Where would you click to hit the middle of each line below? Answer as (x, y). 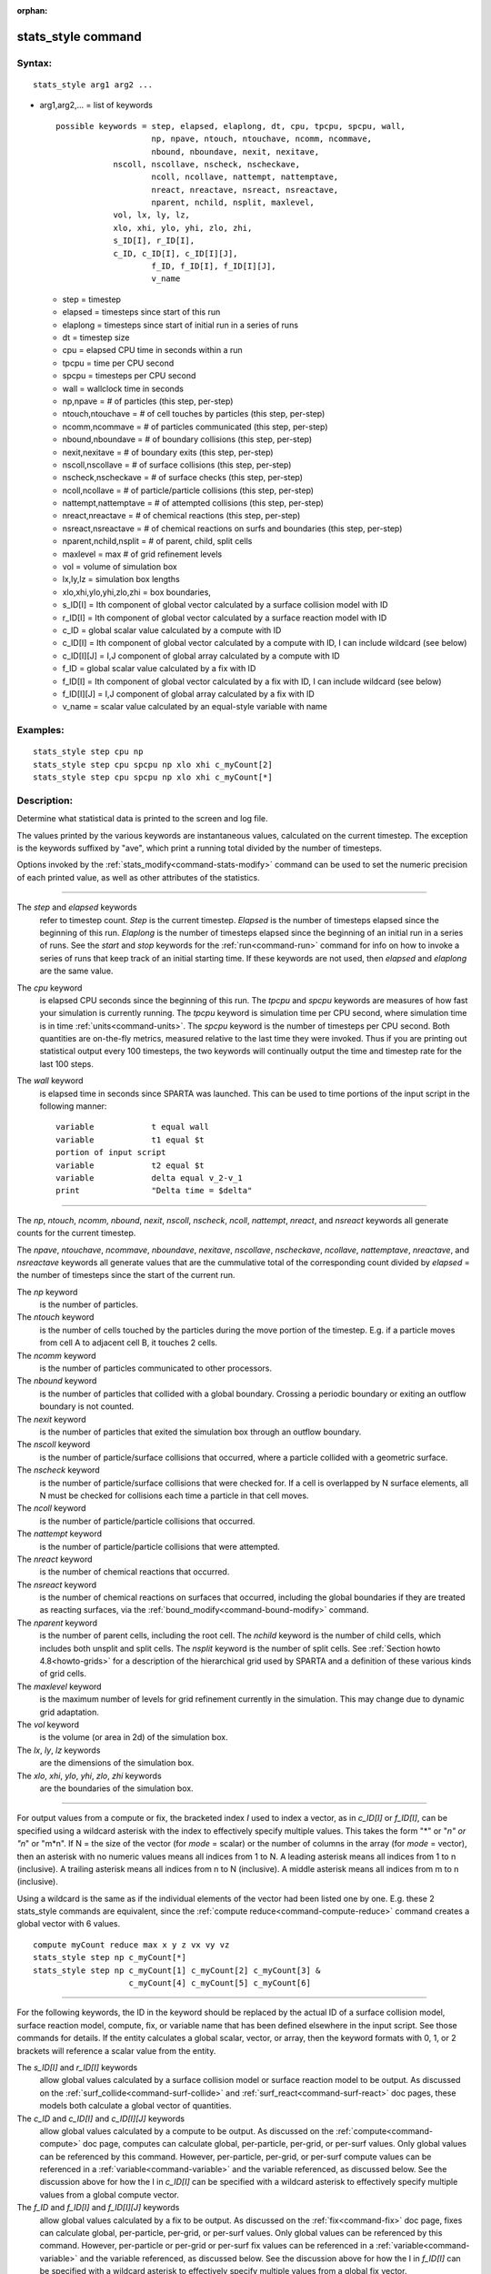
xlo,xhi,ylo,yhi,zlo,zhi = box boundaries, (136, 592)
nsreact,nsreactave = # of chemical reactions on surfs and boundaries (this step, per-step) (232, 528)
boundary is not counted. (87, 1406)
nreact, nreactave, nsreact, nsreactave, (245, 190)
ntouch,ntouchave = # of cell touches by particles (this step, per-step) (194, 414)
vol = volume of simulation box (120, 567)
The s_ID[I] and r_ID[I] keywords (77, 2067)
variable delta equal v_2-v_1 (149, 1177)
